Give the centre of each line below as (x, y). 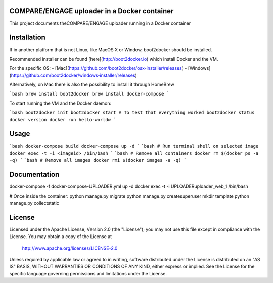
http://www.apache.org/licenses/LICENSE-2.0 (70, 248)
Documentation (34, 175)
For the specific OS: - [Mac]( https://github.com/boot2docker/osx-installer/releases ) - (98, 68)
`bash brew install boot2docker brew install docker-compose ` (89, 94)
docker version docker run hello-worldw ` (63, 120)
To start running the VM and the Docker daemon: (60, 103)
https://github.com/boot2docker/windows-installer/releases (73, 75)
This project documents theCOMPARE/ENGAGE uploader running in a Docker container (100, 23)
